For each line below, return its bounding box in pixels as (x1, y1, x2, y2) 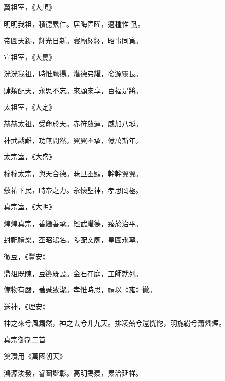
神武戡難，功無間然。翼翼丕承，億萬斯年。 (4, 135, 142, 145)
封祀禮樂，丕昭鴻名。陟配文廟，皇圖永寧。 (4, 235, 142, 245)
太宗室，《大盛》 (4, 151, 56, 162)
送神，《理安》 (4, 301, 49, 311)
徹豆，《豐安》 (4, 251, 49, 261)
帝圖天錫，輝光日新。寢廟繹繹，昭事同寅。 (4, 35, 142, 46)
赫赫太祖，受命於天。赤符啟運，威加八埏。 (4, 118, 142, 129)
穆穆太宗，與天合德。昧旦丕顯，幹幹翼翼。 (4, 168, 142, 178)
